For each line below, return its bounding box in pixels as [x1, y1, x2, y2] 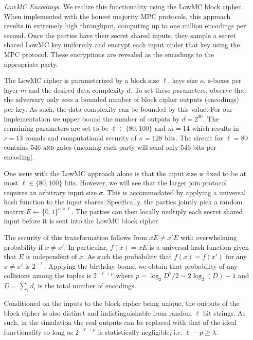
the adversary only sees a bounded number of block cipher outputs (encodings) [4, 94, 239, 104]
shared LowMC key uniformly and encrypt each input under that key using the [4, 40, 240, 50]
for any [226, 251, 247, 261]
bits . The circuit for [164, 132, 223, 142]
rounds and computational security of [25, 132, 137, 142]
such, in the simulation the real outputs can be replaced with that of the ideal [4, 317, 236, 327]
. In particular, [64, 241, 108, 252]
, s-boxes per [204, 75, 242, 85]
